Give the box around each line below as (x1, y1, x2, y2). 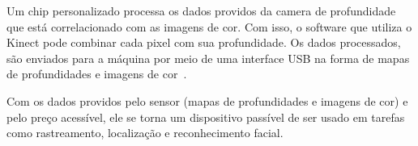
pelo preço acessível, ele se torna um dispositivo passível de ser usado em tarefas (6, 108, 405, 125)
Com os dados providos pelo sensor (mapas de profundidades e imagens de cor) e (6, 92, 408, 109)
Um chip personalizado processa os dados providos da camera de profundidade (6, 2, 396, 19)
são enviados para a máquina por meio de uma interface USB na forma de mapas (6, 49, 410, 66)
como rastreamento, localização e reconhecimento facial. (6, 124, 284, 141)
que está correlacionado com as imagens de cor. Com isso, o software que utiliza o (6, 18, 412, 35)
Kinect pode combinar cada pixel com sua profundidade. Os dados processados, (6, 34, 401, 51)
